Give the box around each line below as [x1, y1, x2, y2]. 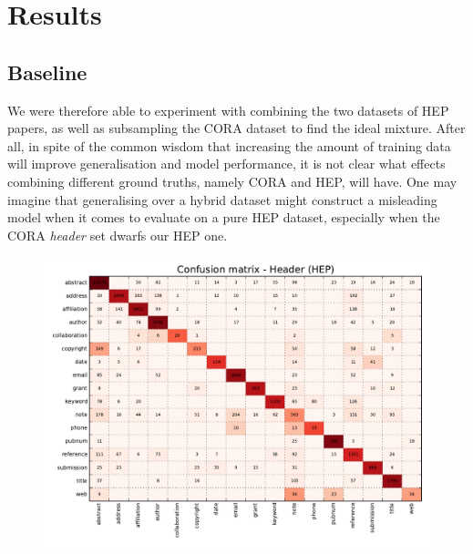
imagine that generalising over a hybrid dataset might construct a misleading [7, 190, 437, 209]
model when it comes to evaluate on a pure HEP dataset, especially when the [7, 208, 440, 227]
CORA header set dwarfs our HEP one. [7, 225, 228, 244]
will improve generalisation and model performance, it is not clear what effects [7, 154, 446, 173]
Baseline [7, 57, 87, 86]
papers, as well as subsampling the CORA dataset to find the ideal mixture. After [7, 118, 466, 138]
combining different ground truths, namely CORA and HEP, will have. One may [7, 171, 458, 190]
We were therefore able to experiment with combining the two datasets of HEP [7, 100, 449, 119]
